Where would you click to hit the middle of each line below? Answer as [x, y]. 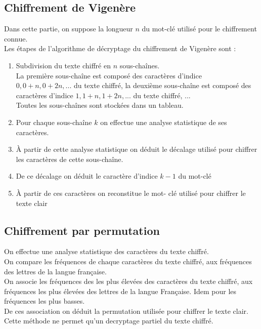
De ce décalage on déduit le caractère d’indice [87, 176]
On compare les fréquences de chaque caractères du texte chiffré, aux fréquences [128, 261]
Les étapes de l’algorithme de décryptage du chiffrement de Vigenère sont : [120, 48]
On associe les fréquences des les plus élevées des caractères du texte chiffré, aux [128, 281]
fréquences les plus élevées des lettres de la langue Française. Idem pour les [120, 291]
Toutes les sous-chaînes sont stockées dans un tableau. [100, 105]
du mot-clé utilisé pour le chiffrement [199, 29]
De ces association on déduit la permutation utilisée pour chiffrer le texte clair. [126, 311]
